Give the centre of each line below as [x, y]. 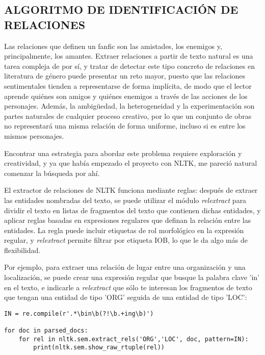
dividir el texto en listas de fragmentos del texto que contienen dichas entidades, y [132, 210]
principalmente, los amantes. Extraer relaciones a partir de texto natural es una [129, 56]
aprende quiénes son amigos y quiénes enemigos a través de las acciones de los [126, 96]
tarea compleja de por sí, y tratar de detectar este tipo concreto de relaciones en [130, 66]
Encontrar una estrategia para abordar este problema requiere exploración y [123, 153]
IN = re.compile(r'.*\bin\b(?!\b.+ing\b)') [79, 313]
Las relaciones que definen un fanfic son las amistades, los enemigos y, [113, 46]
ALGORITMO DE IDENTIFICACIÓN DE [121, 9]
